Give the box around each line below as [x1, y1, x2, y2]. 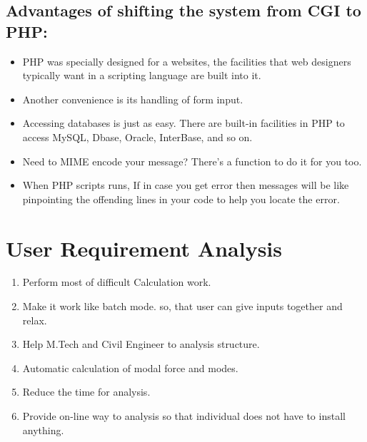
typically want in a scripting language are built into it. [22, 68, 261, 83]
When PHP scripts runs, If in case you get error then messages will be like [22, 178, 349, 192]
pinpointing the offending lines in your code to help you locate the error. [22, 191, 340, 206]
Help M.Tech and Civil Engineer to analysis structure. [22, 336, 260, 351]
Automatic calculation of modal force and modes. [22, 360, 238, 375]
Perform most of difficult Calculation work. [22, 274, 211, 289]
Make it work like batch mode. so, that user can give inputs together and [22, 299, 343, 314]
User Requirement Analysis [6, 233, 282, 262]
